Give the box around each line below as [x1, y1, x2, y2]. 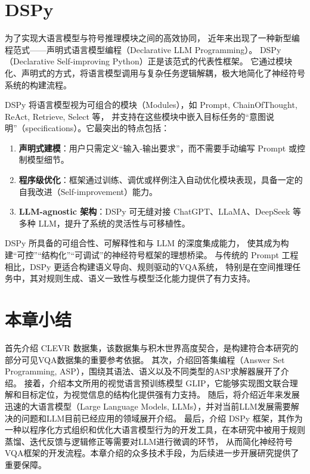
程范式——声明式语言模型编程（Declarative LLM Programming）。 [5, 43, 258, 55]
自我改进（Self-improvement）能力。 [18, 185, 157, 197]
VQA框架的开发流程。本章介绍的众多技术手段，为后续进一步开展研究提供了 [5, 447, 299, 459]
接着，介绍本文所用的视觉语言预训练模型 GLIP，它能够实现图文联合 [24, 376, 290, 389]
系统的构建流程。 [5, 78, 72, 91]
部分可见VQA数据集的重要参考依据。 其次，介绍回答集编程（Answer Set [5, 353, 285, 365]
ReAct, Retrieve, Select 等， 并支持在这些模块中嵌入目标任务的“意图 [5, 110, 266, 122]
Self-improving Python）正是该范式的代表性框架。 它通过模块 [57, 55, 293, 67]
